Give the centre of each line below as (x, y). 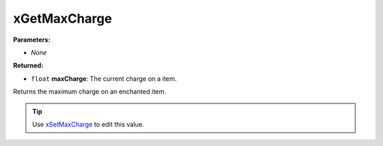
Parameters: (32, 40)
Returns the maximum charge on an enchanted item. (90, 91)
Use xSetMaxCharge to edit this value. (88, 124)
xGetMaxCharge (63, 18)
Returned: (28, 66)
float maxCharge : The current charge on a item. (104, 79)
